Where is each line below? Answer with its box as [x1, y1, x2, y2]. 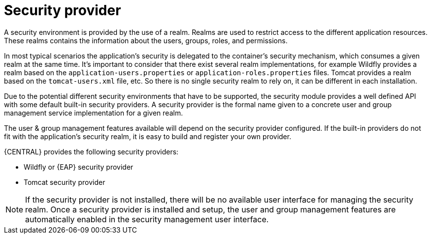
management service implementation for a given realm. [4, 108, 183, 117]
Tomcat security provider [24, 178, 105, 186]
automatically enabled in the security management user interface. [25, 214, 269, 224]
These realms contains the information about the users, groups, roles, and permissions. [4, 36, 288, 45]
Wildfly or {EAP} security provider [24, 162, 133, 171]
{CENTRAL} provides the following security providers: [4, 147, 179, 156]
